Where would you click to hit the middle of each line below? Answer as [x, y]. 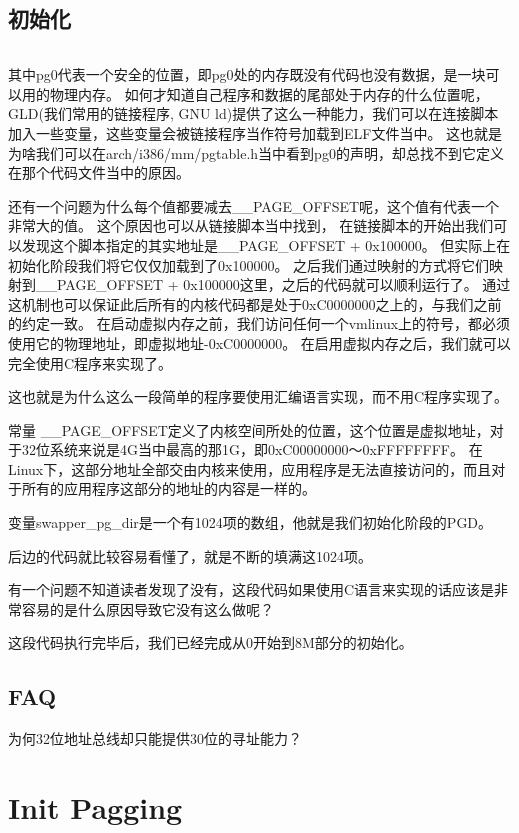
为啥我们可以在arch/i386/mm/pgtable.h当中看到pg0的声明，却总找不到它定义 [256, 152]
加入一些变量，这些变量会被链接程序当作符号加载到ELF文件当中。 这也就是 [255, 132]
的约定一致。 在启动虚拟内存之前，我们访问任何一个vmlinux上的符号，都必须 [259, 323]
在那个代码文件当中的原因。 [99, 172]
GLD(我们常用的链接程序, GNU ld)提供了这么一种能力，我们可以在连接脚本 [253, 113]
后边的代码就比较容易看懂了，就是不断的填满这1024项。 [190, 555]
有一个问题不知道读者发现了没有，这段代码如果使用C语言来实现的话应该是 [251, 589]
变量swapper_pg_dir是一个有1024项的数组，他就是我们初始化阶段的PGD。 [250, 522]
